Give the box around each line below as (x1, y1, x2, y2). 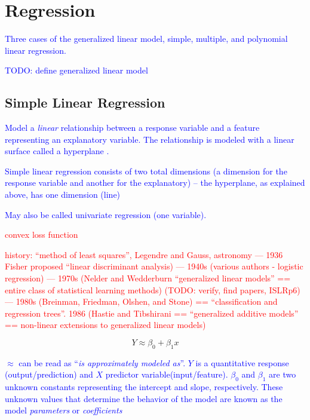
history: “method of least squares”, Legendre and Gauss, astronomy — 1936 (5, 248, 283, 260)
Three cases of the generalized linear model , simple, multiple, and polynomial (5, 32, 288, 45)
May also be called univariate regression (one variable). (5, 208, 207, 220)
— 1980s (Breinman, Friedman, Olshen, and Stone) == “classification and (5, 295, 278, 308)
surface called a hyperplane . (5, 145, 109, 157)
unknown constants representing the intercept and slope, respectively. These (5, 381, 283, 393)
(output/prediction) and (5, 368, 93, 381)
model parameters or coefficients (5, 404, 122, 416)
